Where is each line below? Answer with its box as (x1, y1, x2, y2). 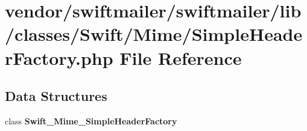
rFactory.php (5, 45, 113, 70)
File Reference (119, 45, 242, 70)
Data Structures (5, 87, 107, 105)
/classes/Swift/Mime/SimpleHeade (5, 22, 303, 46)
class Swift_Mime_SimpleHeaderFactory (5, 114, 177, 127)
